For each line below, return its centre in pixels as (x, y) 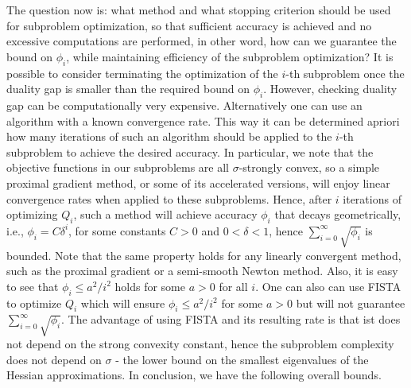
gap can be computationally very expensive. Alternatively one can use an (184, 105)
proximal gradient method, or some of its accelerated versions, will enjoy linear (198, 182)
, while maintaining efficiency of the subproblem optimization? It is (230, 56)
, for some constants (117, 230)
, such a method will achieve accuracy (165, 214)
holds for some (150, 286)
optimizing (32, 214)
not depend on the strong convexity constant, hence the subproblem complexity (200, 344)
